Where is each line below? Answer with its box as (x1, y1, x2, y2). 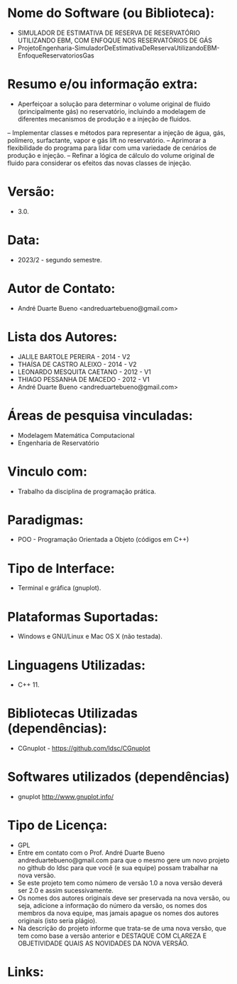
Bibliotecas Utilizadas (7, 705, 138, 722)
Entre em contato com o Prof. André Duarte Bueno (17, 848, 165, 857)
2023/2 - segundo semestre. (17, 255, 103, 264)
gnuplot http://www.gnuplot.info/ (17, 793, 114, 801)
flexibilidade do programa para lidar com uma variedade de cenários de (7, 144, 216, 152)
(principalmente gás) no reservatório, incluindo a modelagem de (17, 107, 206, 115)
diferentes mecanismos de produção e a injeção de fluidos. (17, 114, 192, 123)
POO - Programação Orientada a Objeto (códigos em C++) (17, 535, 189, 544)
